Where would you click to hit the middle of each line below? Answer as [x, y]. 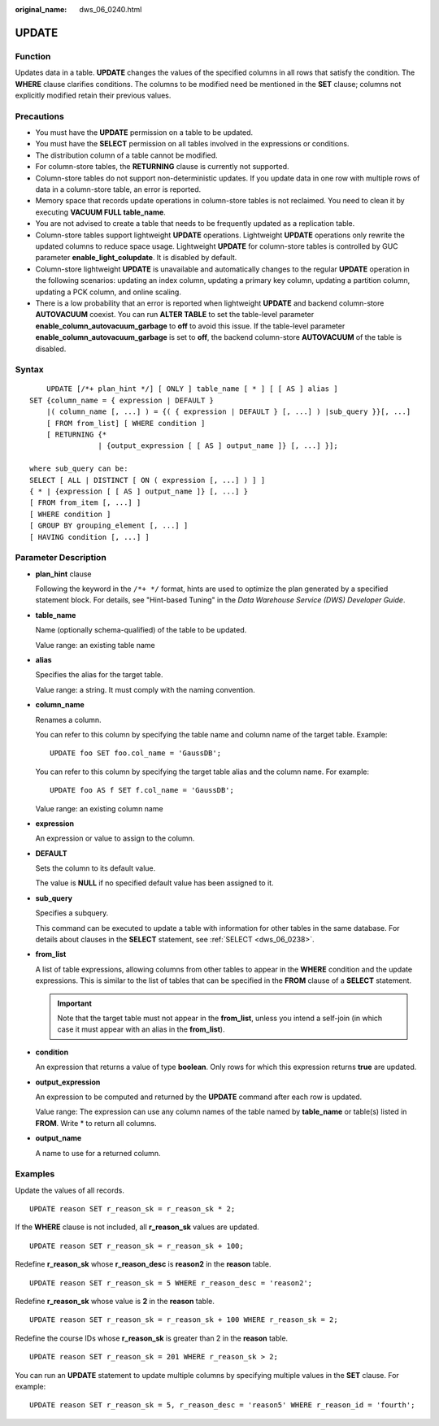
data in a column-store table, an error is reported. [118, 189]
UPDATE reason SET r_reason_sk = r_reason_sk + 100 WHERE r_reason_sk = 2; [184, 1320]
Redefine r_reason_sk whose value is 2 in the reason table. [115, 1301]
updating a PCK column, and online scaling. [109, 292]
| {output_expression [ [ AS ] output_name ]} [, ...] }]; [218, 446]
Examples [35, 1174]
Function [33, 56]
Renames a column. [68, 720]
